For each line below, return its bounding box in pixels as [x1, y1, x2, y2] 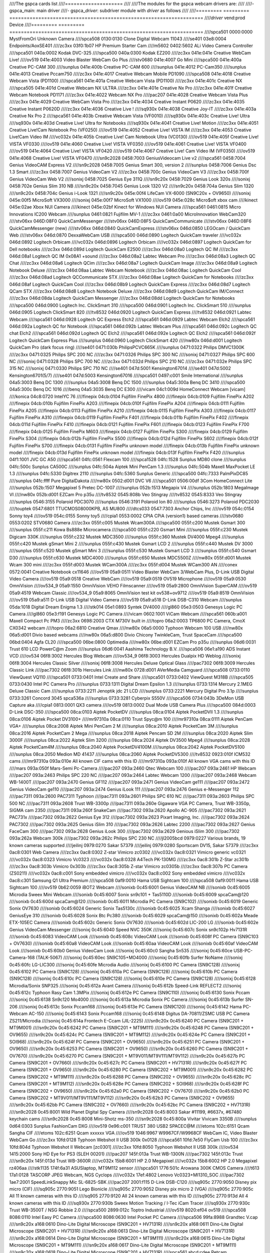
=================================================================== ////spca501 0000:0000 [9, 29, 253, 35]
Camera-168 [9, 955, 35, 961]
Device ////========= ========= [9, 22, 85, 28]
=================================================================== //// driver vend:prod [9, 15, 245, 21]
